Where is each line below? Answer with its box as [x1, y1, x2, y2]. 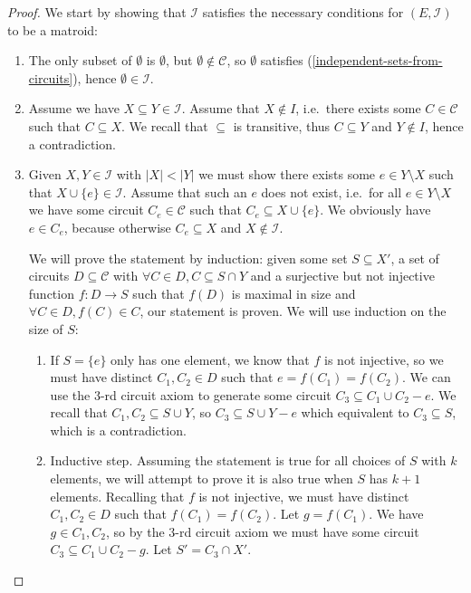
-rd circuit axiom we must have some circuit [175, 521, 419, 540]
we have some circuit [28, 200, 144, 219]
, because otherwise [63, 217, 171, 236]
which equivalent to [301, 403, 409, 422]
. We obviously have [320, 200, 431, 219]
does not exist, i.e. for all [261, 182, 402, 201]
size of [28, 319, 63, 338]
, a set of [390, 248, 439, 267]
